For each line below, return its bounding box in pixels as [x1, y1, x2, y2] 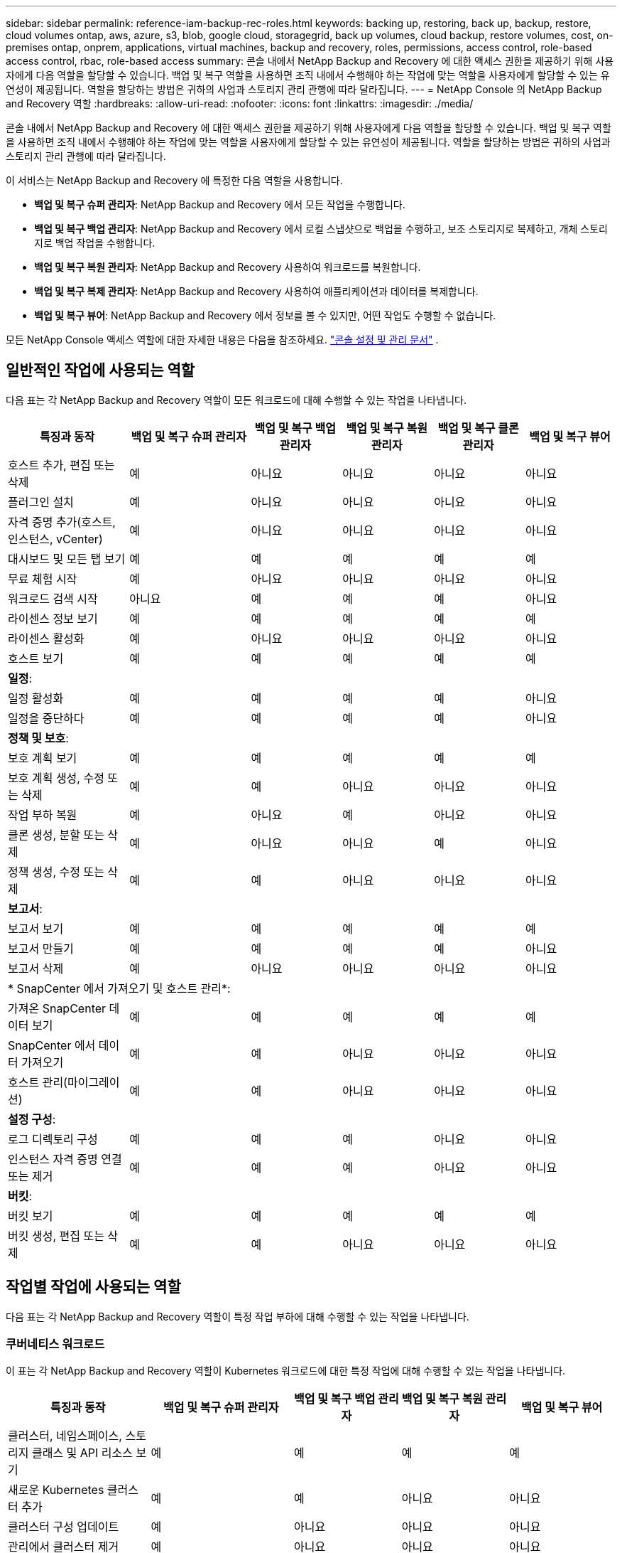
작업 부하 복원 [8, 807, 77, 822]
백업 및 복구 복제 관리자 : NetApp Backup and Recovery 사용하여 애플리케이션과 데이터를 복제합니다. [34, 285, 479, 297]
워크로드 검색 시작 [8, 591, 98, 606]
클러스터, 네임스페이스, [8, 1429, 122, 1443]
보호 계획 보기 [8, 750, 77, 765]
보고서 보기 [8, 921, 64, 936]
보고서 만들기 [8, 941, 74, 956]
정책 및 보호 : [8, 730, 69, 745]
